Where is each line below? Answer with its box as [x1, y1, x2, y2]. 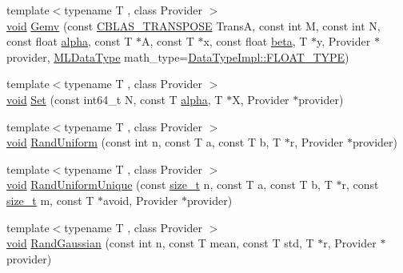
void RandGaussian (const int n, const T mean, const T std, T [6, 235, 314, 251]
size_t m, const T [6, 191, 94, 208]
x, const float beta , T [203, 33, 308, 50]
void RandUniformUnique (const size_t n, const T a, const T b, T [6, 176, 333, 193]
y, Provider [317, 33, 371, 50]
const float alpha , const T [6, 33, 133, 50]
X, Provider [232, 90, 289, 107]
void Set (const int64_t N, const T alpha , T [6, 90, 223, 107]
